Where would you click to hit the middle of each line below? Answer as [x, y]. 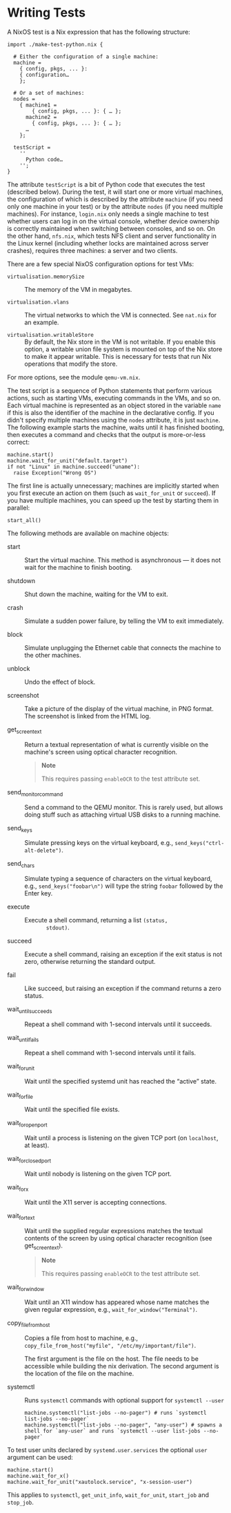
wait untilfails [23, 1038]
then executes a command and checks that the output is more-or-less [106, 434]
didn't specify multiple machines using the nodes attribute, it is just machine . [114, 420]
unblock [19, 668]
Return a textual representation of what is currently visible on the [117, 744]
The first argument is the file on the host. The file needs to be [111, 1358]
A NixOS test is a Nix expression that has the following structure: [99, 32]
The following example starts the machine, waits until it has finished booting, [116, 427]
